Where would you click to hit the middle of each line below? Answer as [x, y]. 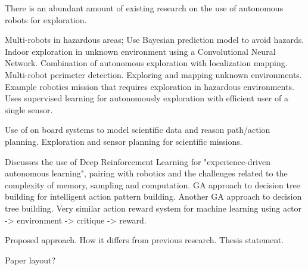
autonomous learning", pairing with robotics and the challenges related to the [146, 173]
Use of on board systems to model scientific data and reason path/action [138, 130]
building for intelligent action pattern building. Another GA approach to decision [153, 196]
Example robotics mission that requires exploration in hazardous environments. [150, 86]
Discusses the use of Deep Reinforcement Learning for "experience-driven [138, 161]
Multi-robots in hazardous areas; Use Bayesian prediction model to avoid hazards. [155, 40]
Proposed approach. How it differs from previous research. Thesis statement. [144, 240]
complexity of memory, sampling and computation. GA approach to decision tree [153, 184]
